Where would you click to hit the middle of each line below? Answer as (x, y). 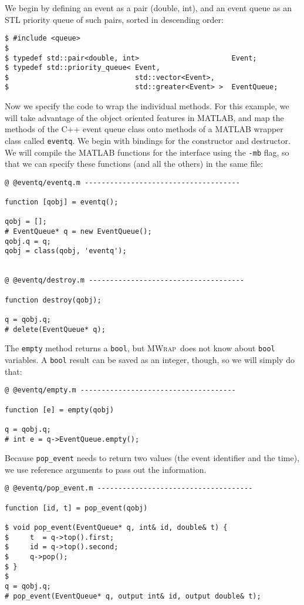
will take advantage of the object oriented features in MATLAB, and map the (144, 117)
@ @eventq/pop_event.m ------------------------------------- (129, 488)
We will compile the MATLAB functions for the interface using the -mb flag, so (147, 152)
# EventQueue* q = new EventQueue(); (78, 232)
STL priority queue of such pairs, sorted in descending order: (114, 19)
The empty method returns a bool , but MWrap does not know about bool (140, 348)
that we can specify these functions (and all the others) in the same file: (134, 164)
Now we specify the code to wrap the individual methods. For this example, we (147, 106)
